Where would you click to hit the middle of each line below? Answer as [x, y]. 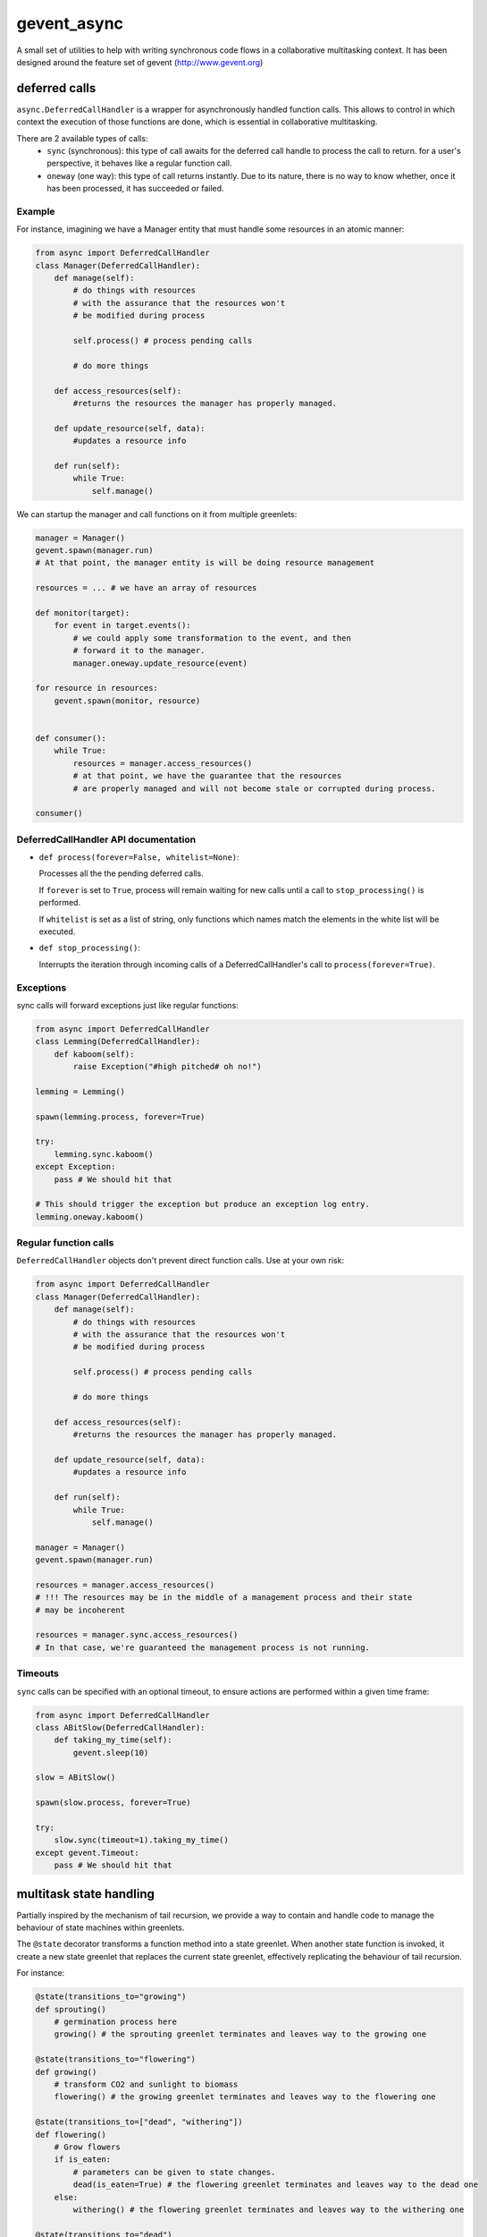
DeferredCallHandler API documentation [106, 839]
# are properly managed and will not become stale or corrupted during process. [255, 788]
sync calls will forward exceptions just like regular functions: [127, 1005]
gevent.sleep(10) [111, 1752]
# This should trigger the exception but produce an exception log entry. [203, 1204]
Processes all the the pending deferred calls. [122, 873]
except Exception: [76, 1167]
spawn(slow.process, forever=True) [113, 1803]
